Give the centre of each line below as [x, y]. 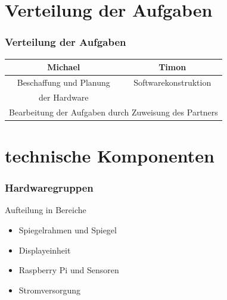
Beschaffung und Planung [63, 82]
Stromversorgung [50, 290]
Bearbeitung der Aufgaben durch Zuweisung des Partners [113, 112]
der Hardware [64, 97]
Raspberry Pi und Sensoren [69, 270]
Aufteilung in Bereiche [46, 210]
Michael [64, 67]
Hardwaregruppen [49, 188]
